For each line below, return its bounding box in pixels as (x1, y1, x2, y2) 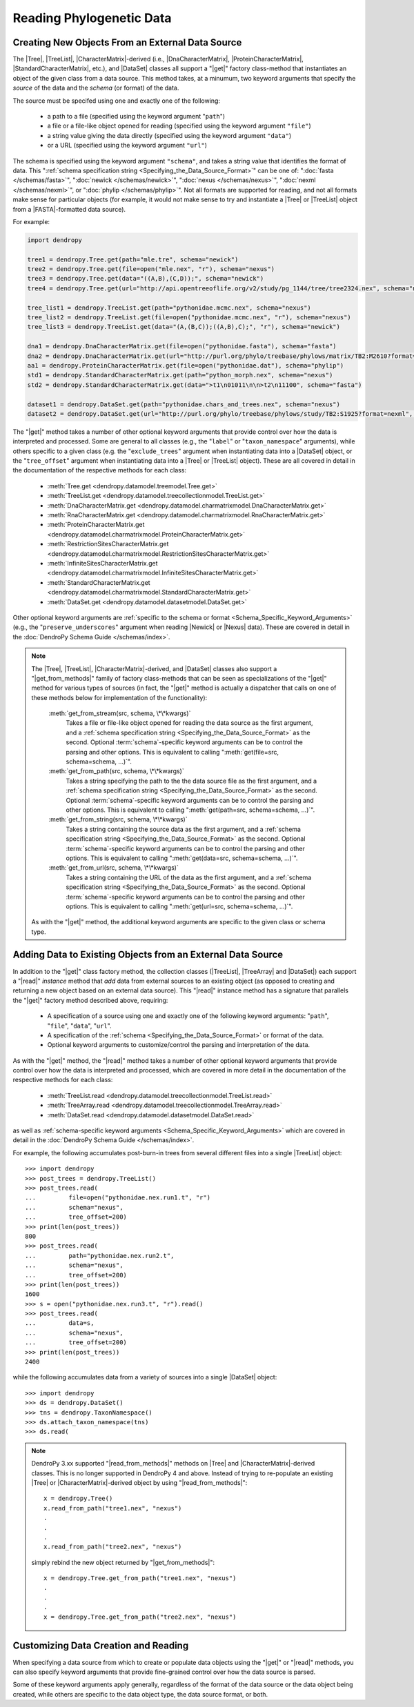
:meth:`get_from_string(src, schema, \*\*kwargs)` (48, 815, 188, 823)
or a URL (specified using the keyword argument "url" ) (47, 141, 207, 150)
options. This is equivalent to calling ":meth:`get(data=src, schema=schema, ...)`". (66, 854, 298, 862)
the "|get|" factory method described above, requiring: (12, 996, 168, 1004)
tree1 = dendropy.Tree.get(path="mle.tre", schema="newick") (27, 255, 239, 263)
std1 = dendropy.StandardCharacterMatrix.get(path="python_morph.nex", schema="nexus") (27, 371, 333, 379)
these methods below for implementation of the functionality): (31, 693, 208, 701)
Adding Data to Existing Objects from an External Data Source (12, 949, 284, 961)
